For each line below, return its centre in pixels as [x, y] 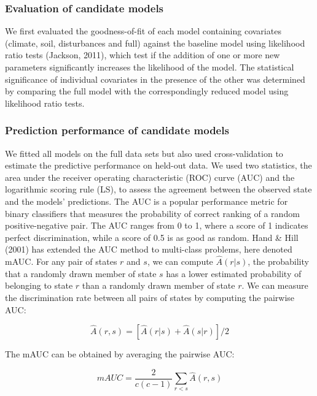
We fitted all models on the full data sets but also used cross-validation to [144, 153]
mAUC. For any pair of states [61, 261]
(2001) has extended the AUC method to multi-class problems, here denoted [149, 249]
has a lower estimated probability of [234, 273]
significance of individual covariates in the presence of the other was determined [155, 79]
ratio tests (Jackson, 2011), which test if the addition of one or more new [143, 55]
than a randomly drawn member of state [158, 285]
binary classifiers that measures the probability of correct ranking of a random [152, 213]
